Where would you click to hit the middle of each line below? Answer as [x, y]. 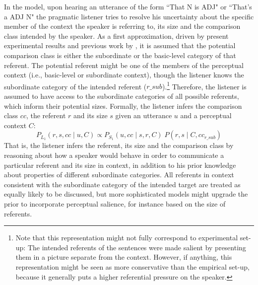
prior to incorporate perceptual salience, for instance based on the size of [115, 203]
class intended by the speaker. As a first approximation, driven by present [116, 36]
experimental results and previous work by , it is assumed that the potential [120, 45]
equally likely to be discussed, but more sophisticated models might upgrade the [126, 194]
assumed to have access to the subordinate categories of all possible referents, [122, 96]
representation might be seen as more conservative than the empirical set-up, [132, 266]
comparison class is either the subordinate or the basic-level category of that [120, 55]
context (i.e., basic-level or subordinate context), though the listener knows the [124, 75]
